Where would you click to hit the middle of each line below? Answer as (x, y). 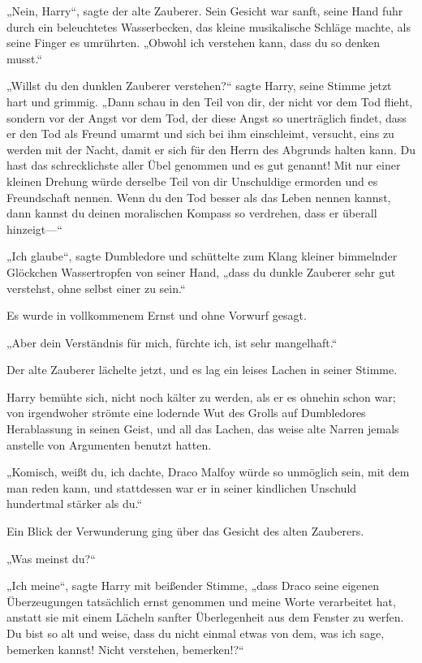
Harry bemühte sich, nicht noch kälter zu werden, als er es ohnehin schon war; (201, 396)
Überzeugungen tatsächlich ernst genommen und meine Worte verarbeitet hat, (201, 601)
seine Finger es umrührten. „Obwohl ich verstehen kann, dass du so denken (194, 43)
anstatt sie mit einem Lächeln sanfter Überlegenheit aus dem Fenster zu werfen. (205, 617)
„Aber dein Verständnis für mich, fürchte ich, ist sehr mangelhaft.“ (172, 342)
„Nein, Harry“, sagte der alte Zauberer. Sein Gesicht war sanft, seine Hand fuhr (205, 11)
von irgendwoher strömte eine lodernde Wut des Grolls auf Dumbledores (186, 413)
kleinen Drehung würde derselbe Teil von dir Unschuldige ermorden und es (192, 181)
